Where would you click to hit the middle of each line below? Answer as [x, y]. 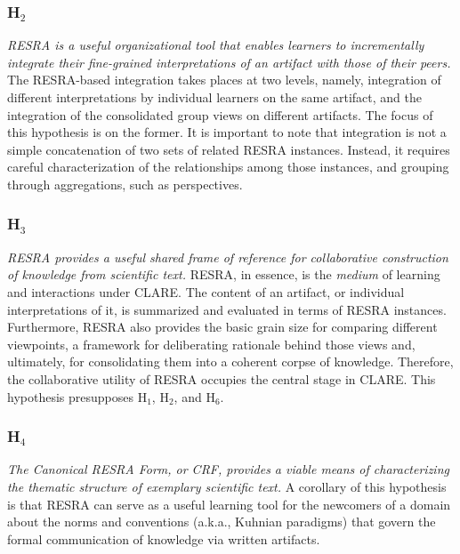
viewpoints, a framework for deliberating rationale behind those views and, [211, 344]
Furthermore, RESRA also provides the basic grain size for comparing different [222, 327]
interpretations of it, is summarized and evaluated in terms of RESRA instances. [227, 309]
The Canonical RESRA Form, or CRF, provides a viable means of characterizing [228, 469]
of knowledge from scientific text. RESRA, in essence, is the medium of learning [224, 274]
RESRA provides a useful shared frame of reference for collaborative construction [228, 257]
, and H [194, 396]
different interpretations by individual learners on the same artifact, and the [215, 97]
